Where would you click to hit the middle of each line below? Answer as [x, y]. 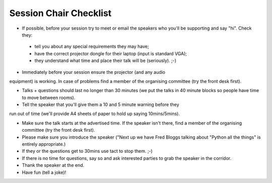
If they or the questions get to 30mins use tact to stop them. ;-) [87, 151]
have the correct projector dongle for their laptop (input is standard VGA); [111, 53]
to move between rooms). [49, 98]
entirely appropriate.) [44, 144]
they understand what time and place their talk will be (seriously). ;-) [105, 61]
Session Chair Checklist [60, 13]
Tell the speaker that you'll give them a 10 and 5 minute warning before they [100, 105]
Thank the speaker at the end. [53, 165]
